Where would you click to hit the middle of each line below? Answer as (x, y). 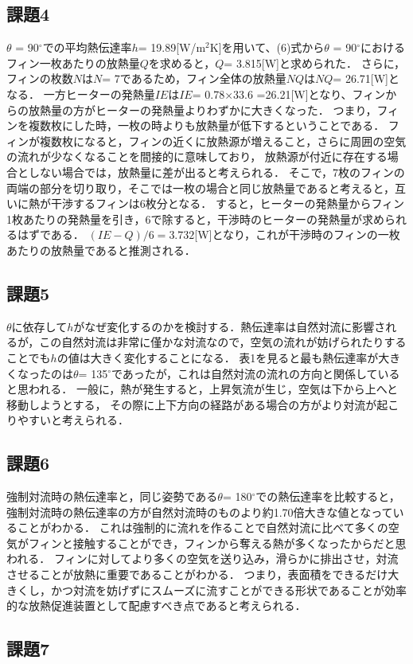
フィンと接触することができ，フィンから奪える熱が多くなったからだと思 (217, 543)
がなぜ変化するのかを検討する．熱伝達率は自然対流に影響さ (230, 326)
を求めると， (182, 62)
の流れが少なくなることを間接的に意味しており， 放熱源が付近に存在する (197, 156)
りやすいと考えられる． (68, 420)
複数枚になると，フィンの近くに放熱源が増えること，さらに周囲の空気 (223, 141)
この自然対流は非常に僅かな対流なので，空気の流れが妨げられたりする (223, 342)
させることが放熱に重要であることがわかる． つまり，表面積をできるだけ (197, 574)
